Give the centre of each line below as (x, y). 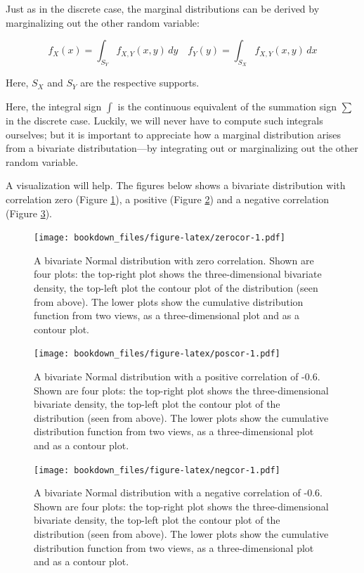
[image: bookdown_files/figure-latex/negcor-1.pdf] (157, 470)
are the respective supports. (140, 83)
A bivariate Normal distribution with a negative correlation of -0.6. (178, 492)
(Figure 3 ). (29, 213)
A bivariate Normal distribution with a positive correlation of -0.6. (177, 376)
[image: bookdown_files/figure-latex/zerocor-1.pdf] (160, 238)
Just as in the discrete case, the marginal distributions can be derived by (163, 8)
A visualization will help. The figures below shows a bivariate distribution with (176, 185)
